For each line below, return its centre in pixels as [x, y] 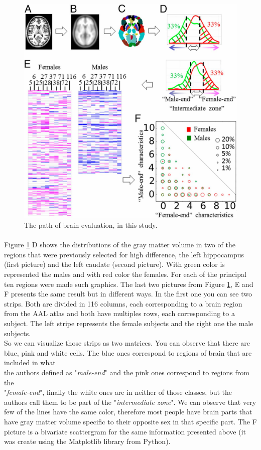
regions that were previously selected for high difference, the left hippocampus [124, 254]
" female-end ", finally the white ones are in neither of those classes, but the [118, 392]
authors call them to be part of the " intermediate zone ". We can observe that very [130, 402]
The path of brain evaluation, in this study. [91, 225]
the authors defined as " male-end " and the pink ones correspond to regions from [127, 372]
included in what [30, 362]
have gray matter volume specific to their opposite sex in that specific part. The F [130, 421]
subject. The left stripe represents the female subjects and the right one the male [129, 323]
